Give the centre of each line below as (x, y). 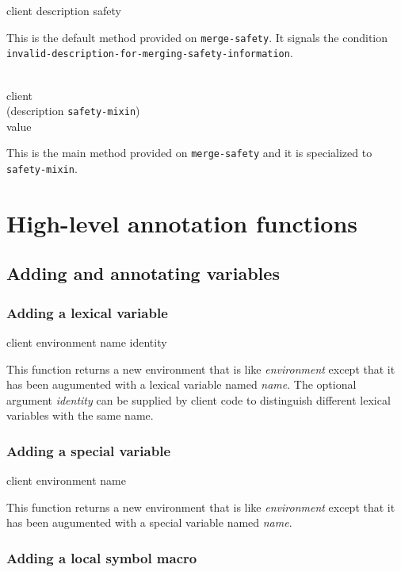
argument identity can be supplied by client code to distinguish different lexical (199, 399)
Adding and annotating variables (143, 273)
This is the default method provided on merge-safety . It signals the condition (197, 37)
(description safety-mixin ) (73, 111)
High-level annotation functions (182, 223)
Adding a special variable (89, 450)
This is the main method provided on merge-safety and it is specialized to (189, 153)
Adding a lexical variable (87, 312)
